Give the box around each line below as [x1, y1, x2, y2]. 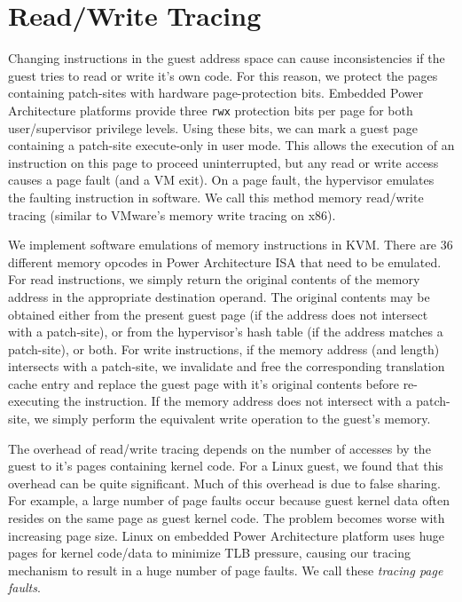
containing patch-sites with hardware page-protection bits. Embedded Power [8, 83, 424, 102]
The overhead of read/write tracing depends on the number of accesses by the [8, 439, 431, 457]
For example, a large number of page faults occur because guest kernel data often [8, 491, 450, 510]
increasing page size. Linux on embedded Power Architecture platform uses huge [8, 526, 445, 544]
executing [8, 392, 59, 410]
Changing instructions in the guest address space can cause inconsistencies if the [8, 49, 445, 67]
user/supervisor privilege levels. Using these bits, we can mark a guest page [8, 118, 418, 137]
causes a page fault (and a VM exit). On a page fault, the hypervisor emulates [8, 170, 435, 189]
